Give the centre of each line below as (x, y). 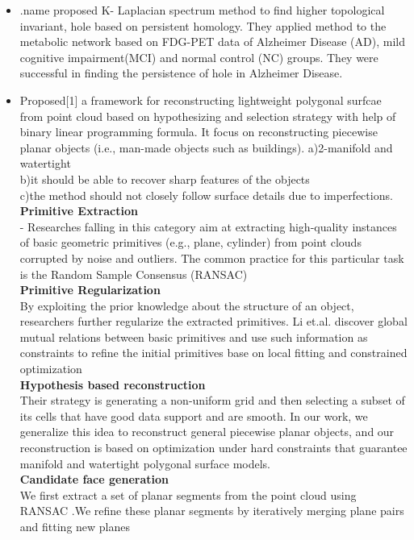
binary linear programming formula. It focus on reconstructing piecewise (199, 132)
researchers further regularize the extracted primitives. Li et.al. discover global (213, 321)
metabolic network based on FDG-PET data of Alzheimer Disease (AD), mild (212, 42)
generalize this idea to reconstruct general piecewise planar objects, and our (207, 432)
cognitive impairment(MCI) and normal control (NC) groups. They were (199, 57)
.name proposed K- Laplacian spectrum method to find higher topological (202, 10)
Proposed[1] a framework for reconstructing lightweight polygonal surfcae (201, 100)
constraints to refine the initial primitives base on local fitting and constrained (213, 353)
